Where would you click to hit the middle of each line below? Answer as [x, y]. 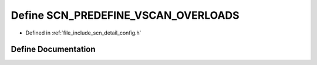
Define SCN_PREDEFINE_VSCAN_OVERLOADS [125, 15]
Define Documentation [53, 49]
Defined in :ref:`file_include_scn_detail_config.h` [83, 33]
